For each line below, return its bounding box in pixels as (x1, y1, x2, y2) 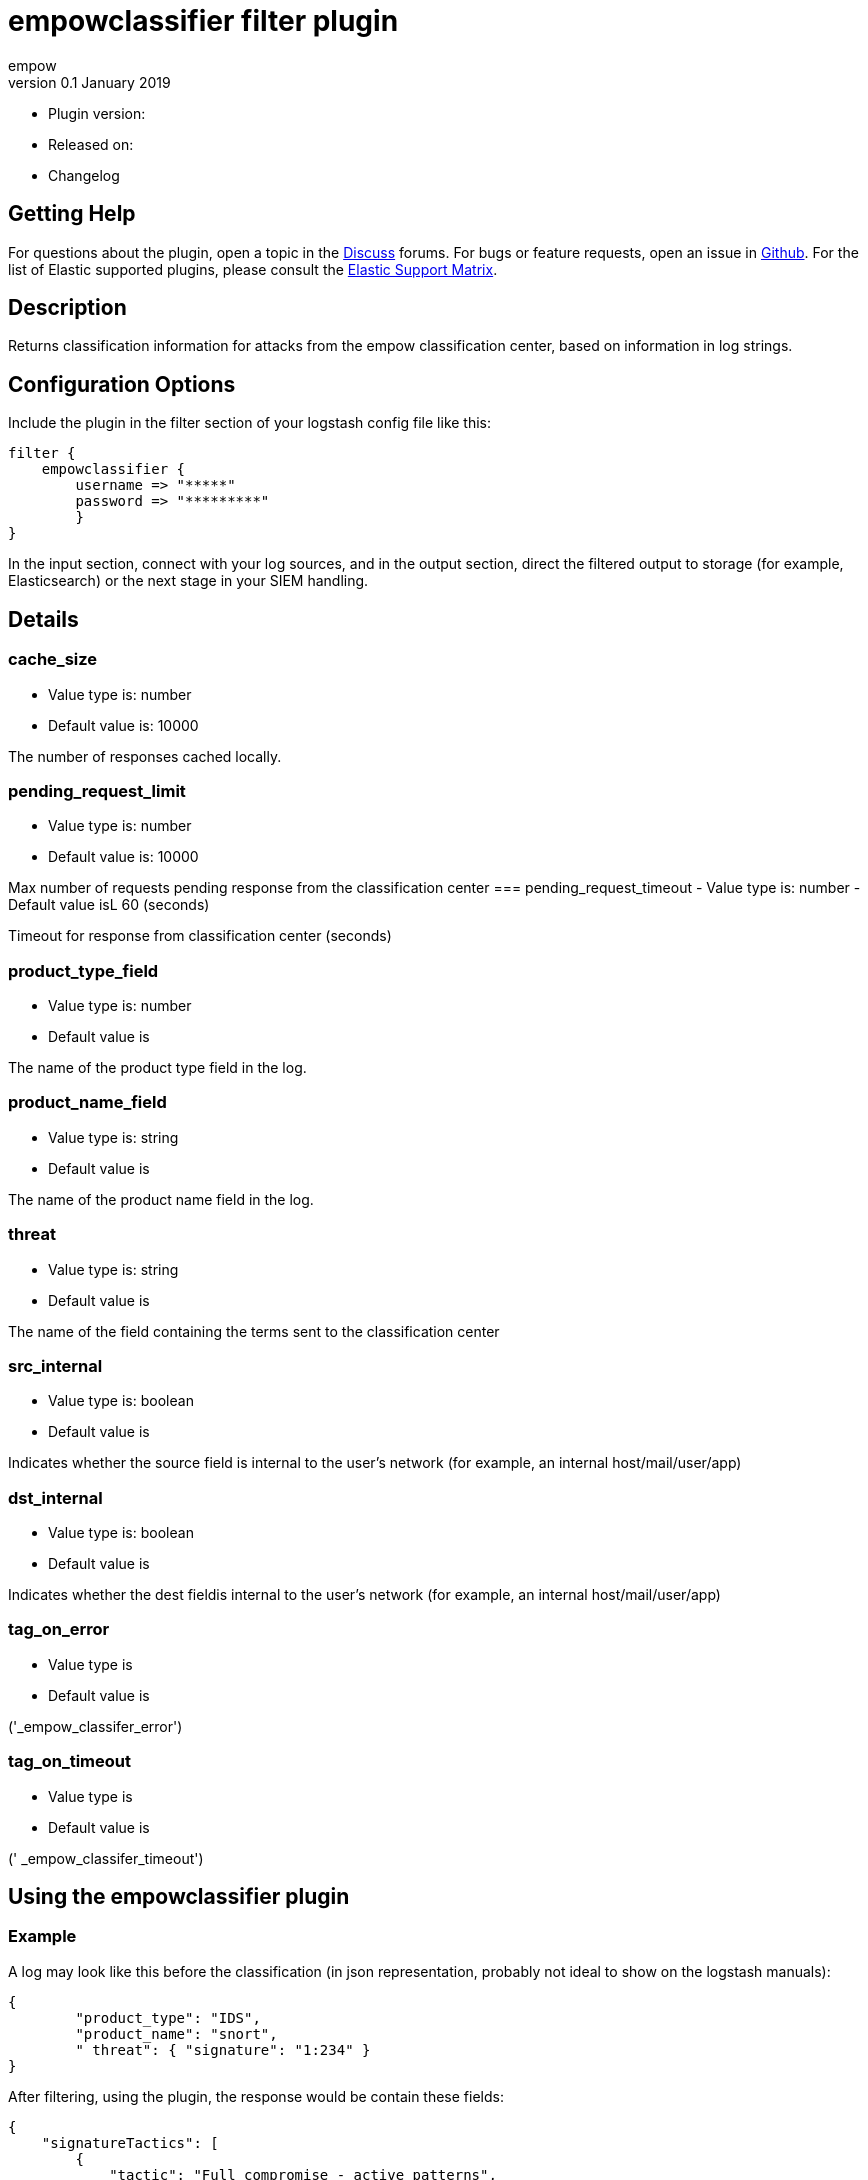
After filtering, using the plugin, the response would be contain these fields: (8, 2087, 504, 2105)
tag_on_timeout (8, 1751, 132, 1772)
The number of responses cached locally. (8, 747, 282, 765)
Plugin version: (48, 104, 146, 122)
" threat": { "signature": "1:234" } (75, 2041, 371, 2058)
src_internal (8, 1355, 103, 1376)
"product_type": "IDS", (75, 2009, 261, 2026)
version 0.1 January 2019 (8, 73, 171, 91)
